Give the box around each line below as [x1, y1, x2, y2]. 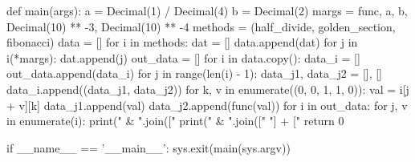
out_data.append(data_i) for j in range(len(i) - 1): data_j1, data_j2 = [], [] [6, 65, 383, 82]
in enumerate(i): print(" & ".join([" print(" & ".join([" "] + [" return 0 [6, 112, 344, 129]
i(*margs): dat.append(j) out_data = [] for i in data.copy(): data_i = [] [6, 49, 360, 66]
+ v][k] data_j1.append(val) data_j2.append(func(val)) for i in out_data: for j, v [6, 96, 408, 113]
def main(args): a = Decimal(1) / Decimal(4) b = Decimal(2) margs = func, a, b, [6, 2, 408, 18]
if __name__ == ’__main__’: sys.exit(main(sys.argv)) [6, 139, 291, 156]
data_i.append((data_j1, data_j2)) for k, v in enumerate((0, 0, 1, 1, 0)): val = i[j [6, 80, 409, 97]
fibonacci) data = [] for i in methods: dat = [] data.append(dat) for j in [6, 34, 358, 51]
